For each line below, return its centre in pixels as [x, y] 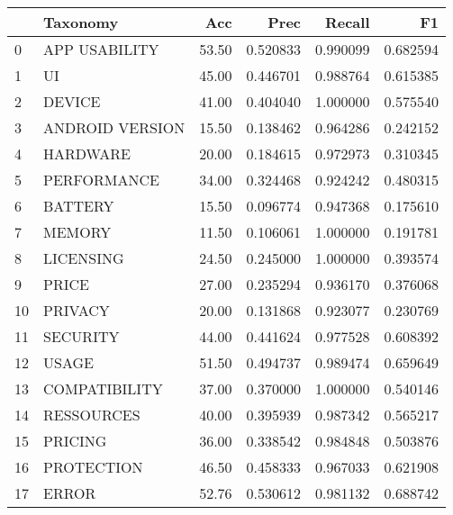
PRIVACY [77, 310]
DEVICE [72, 101]
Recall [347, 22]
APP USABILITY [101, 49]
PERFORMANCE [101, 180]
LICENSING [84, 258]
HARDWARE [87, 154]
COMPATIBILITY [103, 389]
